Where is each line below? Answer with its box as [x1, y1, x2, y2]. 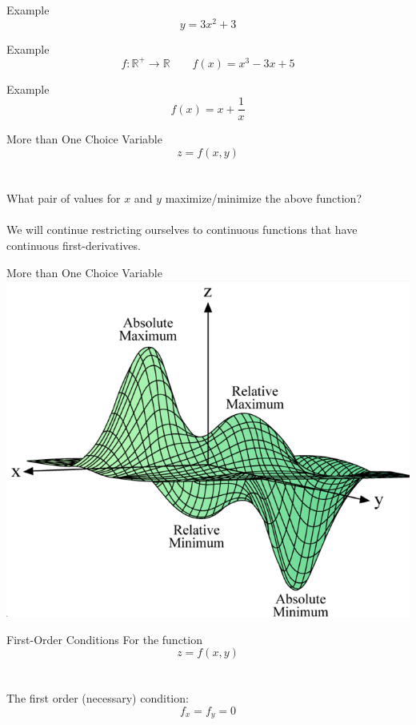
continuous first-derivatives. [6, 236, 141, 253]
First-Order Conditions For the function [6, 630, 202, 647]
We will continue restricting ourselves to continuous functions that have [6, 221, 358, 238]
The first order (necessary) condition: [6, 690, 189, 707]
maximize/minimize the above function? [165, 190, 362, 207]
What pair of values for [6, 190, 121, 207]
